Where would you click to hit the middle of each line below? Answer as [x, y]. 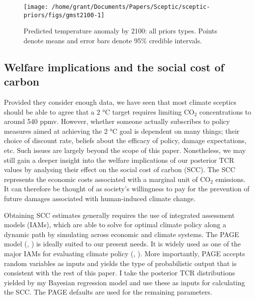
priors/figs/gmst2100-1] [64, 15]
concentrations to [225, 111]
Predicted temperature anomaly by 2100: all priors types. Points [121, 31]
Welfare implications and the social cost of [114, 67]
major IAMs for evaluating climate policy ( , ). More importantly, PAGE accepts [125, 253]
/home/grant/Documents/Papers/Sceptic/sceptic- [131, 7]
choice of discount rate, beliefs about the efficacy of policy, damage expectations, [125, 140]
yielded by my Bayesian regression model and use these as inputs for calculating [125, 282]
